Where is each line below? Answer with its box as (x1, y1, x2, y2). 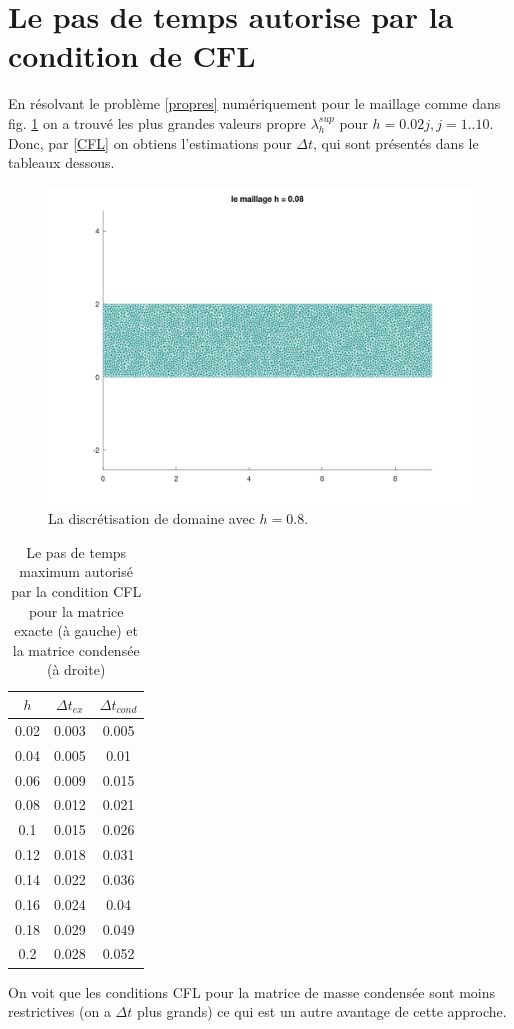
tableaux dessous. (8, 152, 115, 173)
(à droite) (46, 659, 106, 680)
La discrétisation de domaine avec (48, 508, 255, 529)
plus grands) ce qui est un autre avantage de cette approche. (136, 1001, 507, 1022)
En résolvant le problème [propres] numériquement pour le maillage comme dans (8, 93, 501, 114)
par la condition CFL (11, 581, 142, 602)
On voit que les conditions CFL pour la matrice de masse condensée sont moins (8, 981, 496, 1002)
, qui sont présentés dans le (313, 132, 479, 153)
